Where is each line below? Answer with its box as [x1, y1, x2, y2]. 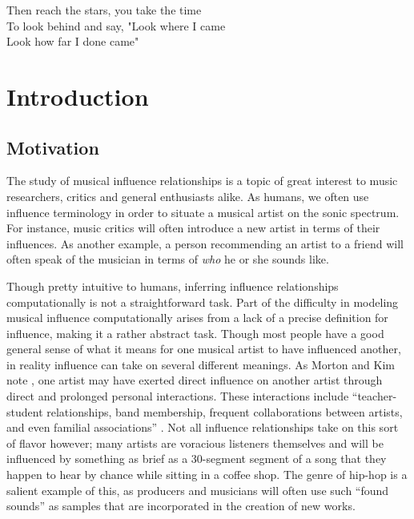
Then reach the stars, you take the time [6, 2, 202, 18]
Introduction [6, 79, 149, 112]
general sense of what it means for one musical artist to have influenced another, [6, 340, 401, 357]
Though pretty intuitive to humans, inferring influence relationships [6, 277, 339, 294]
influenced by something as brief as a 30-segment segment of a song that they [6, 450, 387, 467]
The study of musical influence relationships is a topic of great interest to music [6, 172, 398, 189]
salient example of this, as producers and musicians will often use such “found [6, 481, 389, 498]
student [6, 403, 43, 420]
